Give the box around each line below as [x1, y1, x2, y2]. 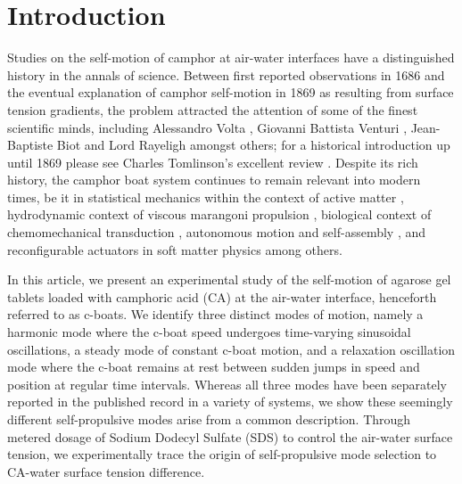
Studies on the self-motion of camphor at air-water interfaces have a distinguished [7, 48, 455, 67]
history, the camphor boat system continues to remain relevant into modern [7, 170, 421, 189]
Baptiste [7, 135, 54, 154]
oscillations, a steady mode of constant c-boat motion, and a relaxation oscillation [7, 340, 456, 358]
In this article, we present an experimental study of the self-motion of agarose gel [7, 270, 451, 289]
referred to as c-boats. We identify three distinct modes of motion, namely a [7, 305, 424, 324]
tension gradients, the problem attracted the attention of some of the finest [7, 100, 418, 119]
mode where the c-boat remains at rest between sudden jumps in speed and [7, 357, 420, 376]
